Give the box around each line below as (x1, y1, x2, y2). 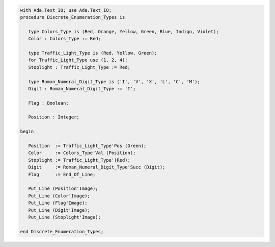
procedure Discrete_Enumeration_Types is (20, 14, 125, 20)
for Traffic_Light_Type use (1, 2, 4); (28, 57, 128, 63)
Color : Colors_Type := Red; (28, 36, 101, 42)
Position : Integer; (28, 114, 80, 120)
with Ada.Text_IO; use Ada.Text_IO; (20, 7, 112, 13)
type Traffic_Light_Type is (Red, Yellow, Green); (28, 50, 157, 56)
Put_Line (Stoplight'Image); (28, 214, 101, 220)
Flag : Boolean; (28, 100, 69, 106)
